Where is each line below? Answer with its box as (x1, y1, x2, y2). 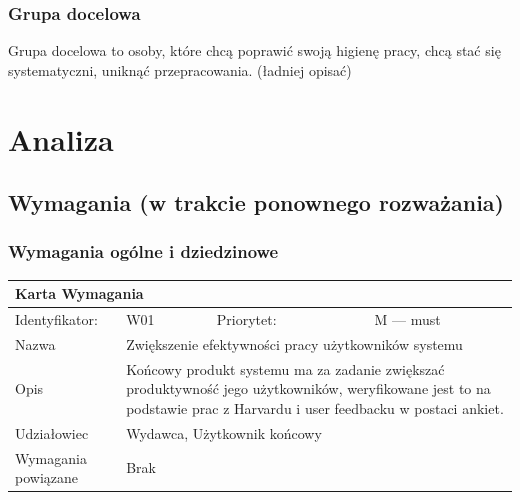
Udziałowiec (15, 422, 89, 443)
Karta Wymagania (15, 283, 144, 304)
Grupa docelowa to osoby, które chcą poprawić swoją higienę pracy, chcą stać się (8, 40, 501, 61)
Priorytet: (216, 309, 277, 330)
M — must (374, 309, 441, 330)
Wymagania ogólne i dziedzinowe (8, 239, 279, 264)
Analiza (8, 118, 114, 159)
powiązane (15, 467, 78, 488)
